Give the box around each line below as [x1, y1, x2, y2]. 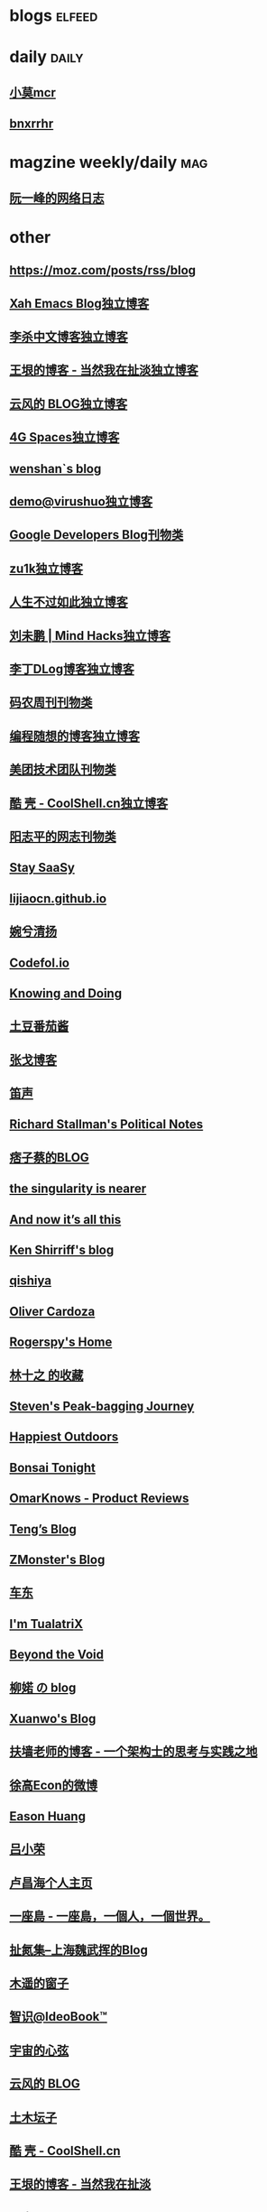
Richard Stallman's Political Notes [9, 1116, 204, 1133]
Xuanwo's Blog [9, 1711, 97, 1726]
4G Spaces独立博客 [9, 430, 120, 445]
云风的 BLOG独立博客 [9, 396, 128, 412]
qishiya [9, 1273, 52, 1289]
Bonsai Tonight [9, 1459, 97, 1476]
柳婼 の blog [9, 1680, 77, 1695]
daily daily [9, 47, 84, 68]
